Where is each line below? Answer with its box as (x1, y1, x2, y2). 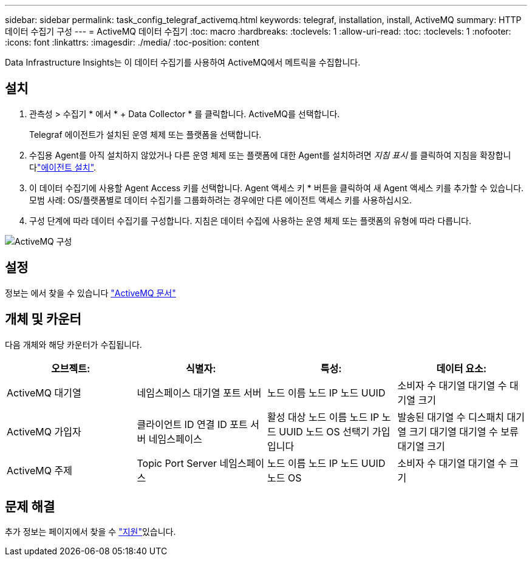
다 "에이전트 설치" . (29, 161, 97, 172)
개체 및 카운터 (5, 311, 81, 327)
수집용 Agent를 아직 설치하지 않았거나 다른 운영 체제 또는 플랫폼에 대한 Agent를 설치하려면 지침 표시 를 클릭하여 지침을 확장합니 (29, 149, 511, 160)
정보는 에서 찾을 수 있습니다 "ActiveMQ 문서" (5, 287, 176, 298)
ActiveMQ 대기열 (7, 386, 81, 399)
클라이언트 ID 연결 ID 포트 (137, 418, 248, 430)
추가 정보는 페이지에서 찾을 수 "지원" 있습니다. (5, 526, 176, 537)
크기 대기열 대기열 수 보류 (409, 425, 519, 438)
